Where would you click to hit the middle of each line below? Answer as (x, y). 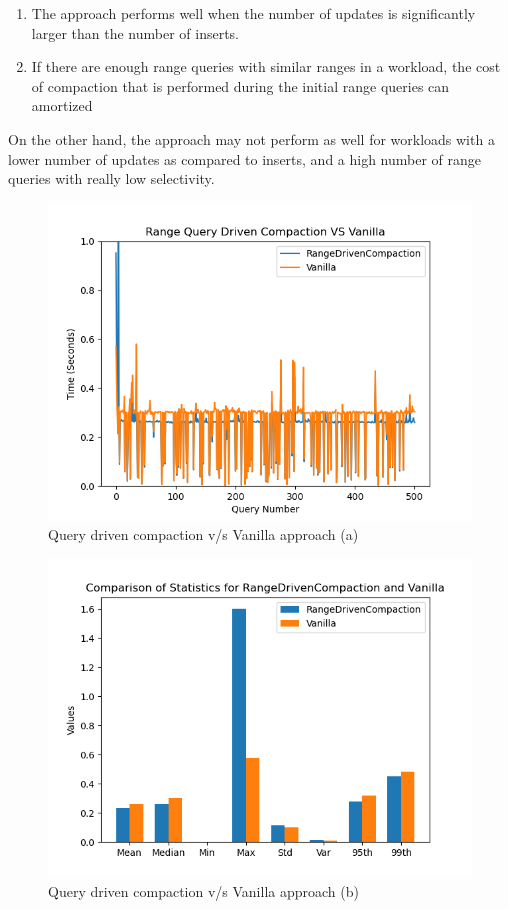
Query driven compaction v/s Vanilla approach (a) (203, 534)
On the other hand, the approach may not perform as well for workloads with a (251, 138)
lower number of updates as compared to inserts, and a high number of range (245, 158)
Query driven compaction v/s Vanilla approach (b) (203, 890)
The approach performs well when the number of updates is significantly (253, 13)
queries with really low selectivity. (111, 178)
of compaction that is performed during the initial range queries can (240, 85)
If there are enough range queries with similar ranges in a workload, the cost (266, 66)
